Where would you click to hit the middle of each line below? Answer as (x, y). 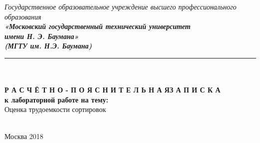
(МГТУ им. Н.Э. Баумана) (48, 46)
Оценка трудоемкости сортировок (55, 109)
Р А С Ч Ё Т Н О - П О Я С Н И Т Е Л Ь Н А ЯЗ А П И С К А (113, 90)
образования (23, 16)
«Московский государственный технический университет (98, 26)
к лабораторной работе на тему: (56, 99)
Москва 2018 (24, 136)
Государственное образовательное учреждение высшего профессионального (121, 6)
